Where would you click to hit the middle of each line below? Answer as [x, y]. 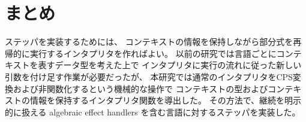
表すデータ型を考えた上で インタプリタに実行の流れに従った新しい [170, 65]
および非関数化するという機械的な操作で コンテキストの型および [140, 88]
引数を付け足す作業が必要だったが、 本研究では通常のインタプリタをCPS [149, 76]
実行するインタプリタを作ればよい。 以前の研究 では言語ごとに [153, 53]
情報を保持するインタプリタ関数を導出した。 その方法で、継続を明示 [166, 100]
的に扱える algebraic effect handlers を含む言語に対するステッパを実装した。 [153, 112]
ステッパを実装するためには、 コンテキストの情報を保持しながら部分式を [149, 42]
